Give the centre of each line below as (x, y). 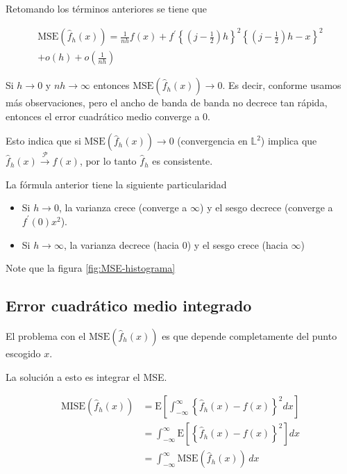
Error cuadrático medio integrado (129, 305)
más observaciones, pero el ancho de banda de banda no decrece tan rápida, (167, 103)
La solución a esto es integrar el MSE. (86, 376)
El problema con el (46, 335)
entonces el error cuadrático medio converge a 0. (108, 116)
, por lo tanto (108, 161)
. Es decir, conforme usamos (282, 85)
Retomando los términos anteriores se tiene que (106, 8)
